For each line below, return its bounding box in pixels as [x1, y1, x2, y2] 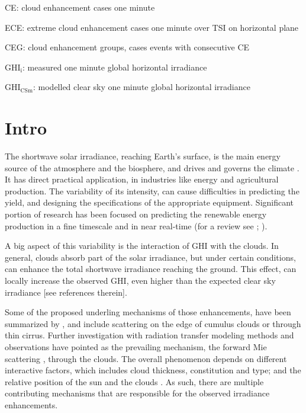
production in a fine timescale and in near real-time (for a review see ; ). [5, 219, 268, 232]
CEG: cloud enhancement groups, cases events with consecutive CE [5, 41, 250, 53]
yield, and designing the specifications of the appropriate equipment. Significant [5, 196, 294, 209]
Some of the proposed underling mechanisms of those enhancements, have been [5, 306, 291, 318]
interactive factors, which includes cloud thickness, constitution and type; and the [5, 364, 301, 376]
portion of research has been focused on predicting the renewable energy [5, 208, 267, 220]
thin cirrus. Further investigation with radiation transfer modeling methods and [5, 329, 294, 341]
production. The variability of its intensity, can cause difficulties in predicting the [5, 184, 299, 197]
